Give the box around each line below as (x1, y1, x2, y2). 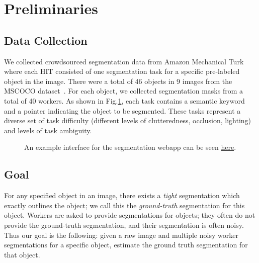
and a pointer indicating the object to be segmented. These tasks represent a (4, 105, 241, 116)
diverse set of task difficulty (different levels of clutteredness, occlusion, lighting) (4, 115, 251, 126)
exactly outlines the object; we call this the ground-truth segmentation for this (4, 200, 245, 210)
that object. (4, 249, 40, 259)
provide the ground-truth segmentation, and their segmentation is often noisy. (4, 219, 244, 230)
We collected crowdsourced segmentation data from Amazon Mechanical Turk (4, 56, 244, 66)
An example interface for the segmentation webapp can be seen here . (24, 142, 236, 152)
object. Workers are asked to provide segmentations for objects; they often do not (4, 210, 255, 220)
